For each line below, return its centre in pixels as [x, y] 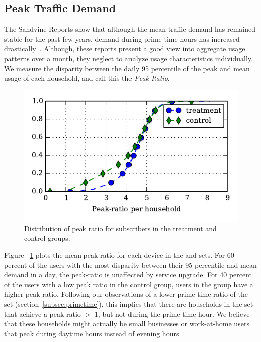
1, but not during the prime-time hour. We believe [172, 314]
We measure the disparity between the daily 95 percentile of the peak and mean [127, 68]
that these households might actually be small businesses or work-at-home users [127, 324]
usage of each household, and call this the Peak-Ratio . [87, 78]
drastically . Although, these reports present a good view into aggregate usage [125, 48]
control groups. [47, 238]
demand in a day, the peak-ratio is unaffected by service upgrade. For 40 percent [128, 275]
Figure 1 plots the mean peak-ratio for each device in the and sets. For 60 [119, 255]
